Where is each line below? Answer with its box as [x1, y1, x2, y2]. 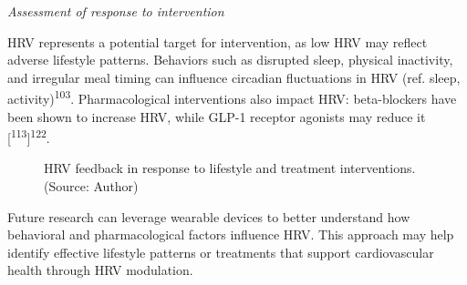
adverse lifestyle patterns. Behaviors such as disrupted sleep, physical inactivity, [7, 50, 453, 69]
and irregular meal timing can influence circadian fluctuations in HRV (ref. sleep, [7, 67, 461, 87]
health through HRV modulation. [7, 260, 193, 280]
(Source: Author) [44, 177, 139, 196]
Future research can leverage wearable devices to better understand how [7, 207, 410, 226]
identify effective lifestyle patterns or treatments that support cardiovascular [7, 242, 434, 261]
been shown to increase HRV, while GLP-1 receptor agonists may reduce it [7, 107, 426, 126]
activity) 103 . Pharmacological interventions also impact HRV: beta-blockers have [7, 87, 457, 108]
